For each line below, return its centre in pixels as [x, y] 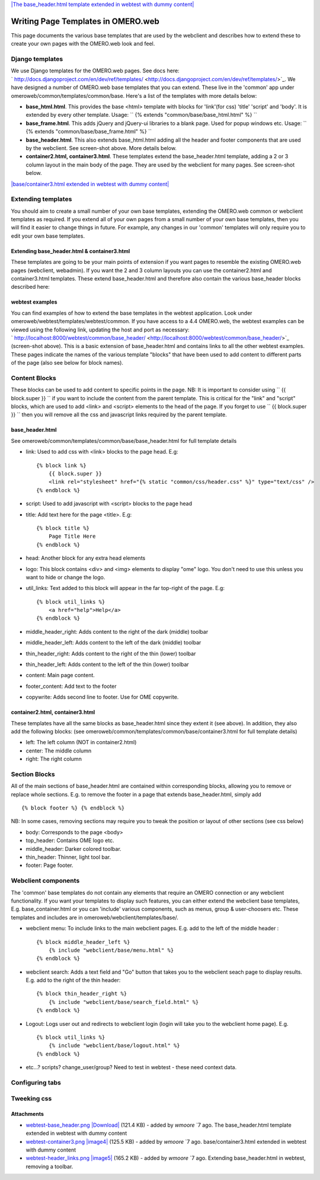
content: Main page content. [60, 675]
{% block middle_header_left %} [83, 942]
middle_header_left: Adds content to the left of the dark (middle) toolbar [113, 643]
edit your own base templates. [48, 236]
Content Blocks [33, 378]
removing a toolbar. [49, 1166]
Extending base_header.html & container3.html [71, 251]
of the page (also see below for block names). [67, 363]
